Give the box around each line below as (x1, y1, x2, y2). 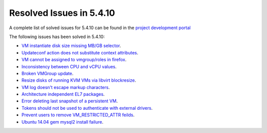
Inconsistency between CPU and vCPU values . (21, 63, 117, 69)
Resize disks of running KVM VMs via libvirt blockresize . (21, 77, 136, 84)
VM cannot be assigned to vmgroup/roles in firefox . (21, 57, 127, 63)
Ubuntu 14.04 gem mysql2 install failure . (21, 119, 104, 125)
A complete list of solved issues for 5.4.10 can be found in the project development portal (9, 25, 191, 31)
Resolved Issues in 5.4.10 (9, 7, 115, 18)
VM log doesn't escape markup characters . (21, 84, 110, 90)
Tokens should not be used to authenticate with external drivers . (21, 105, 153, 111)
